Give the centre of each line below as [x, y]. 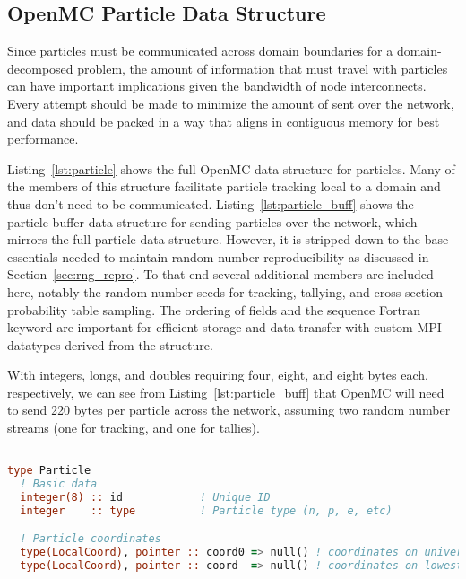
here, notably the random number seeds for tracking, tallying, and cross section [225, 291]
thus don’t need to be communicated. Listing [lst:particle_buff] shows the [211, 203]
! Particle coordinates [91, 539]
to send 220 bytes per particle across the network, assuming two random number [229, 410]
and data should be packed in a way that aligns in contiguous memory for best [224, 121]
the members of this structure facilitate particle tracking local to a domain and [224, 186]
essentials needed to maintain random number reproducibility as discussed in [218, 256]
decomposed [40, 68]
